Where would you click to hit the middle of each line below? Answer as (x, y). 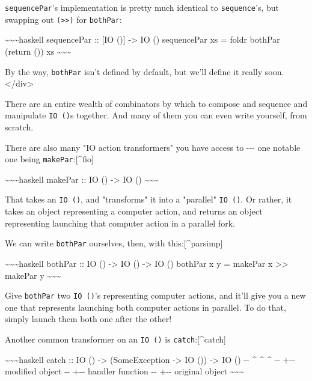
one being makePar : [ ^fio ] (49, 159)
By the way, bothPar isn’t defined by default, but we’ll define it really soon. (145, 71)
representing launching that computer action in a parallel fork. (120, 223)
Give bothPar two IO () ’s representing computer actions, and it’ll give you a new (155, 295)
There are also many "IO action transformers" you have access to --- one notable (153, 147)
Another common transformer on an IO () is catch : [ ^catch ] (115, 339)
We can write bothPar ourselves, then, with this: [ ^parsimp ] (114, 243)
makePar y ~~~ (33, 275)
